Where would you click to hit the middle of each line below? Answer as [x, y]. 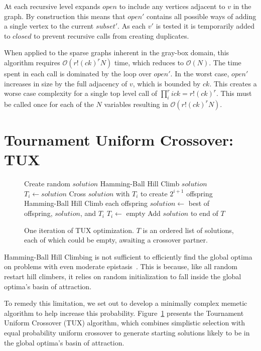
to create [154, 193]
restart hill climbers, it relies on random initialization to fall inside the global [123, 276]
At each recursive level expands [52, 6]
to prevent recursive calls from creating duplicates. [111, 35]
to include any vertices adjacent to [172, 6]
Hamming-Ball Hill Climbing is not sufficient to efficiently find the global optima [128, 256]
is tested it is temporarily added [205, 26]
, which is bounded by [167, 83]
